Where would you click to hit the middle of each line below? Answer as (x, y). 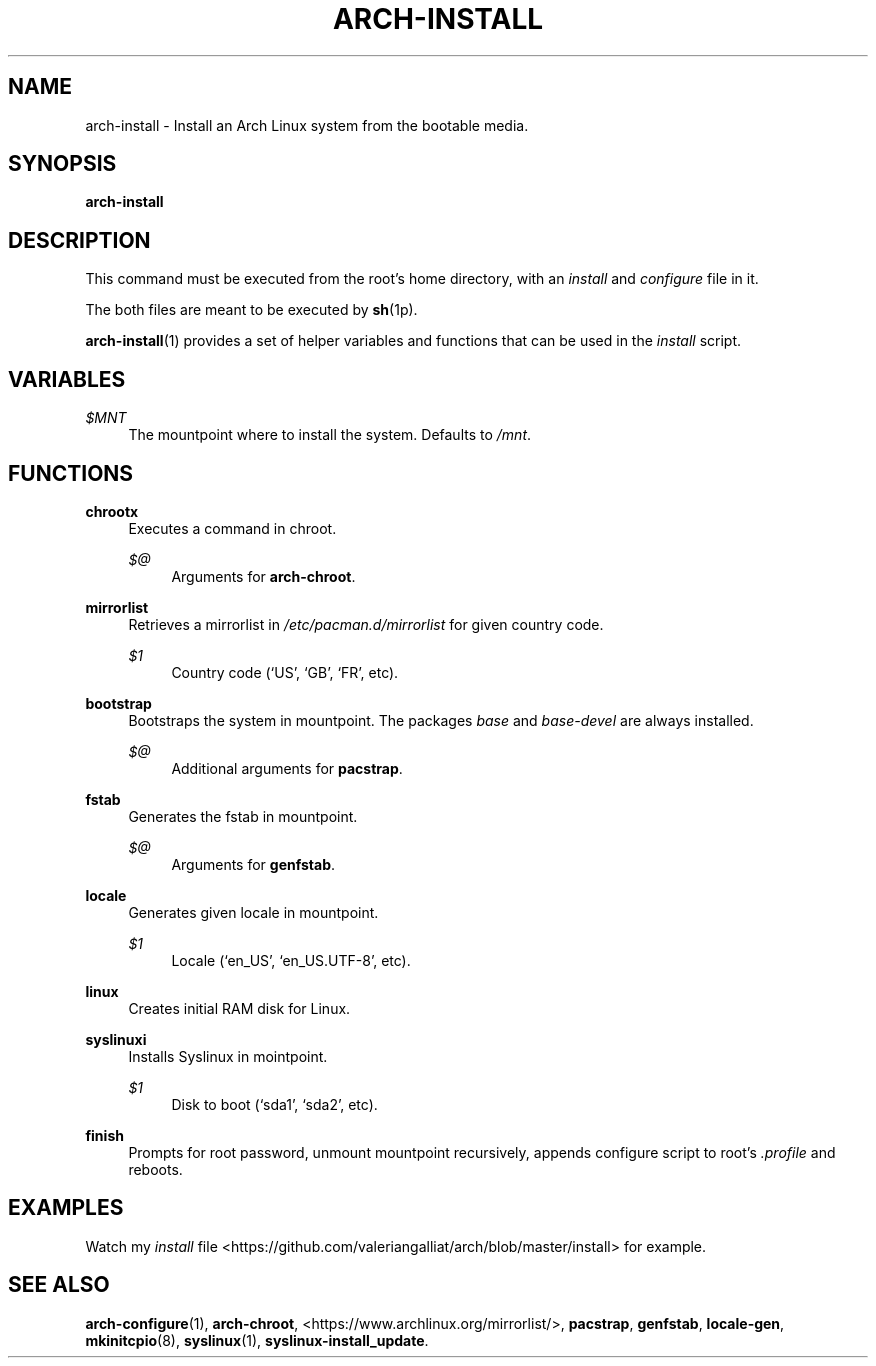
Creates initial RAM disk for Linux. (239, 1008)
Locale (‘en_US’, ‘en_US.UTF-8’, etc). (291, 960)
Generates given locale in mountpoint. (253, 912)
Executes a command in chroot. (232, 528)
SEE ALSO (59, 1285)
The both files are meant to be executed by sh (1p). (251, 310)
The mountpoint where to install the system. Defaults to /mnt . (330, 435)
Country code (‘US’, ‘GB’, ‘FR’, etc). (285, 672)
